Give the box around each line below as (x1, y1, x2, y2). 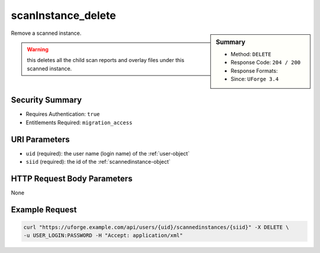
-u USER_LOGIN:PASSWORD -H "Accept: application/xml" (23, 232, 183, 239)
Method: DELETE (231, 50, 272, 57)
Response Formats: (231, 67, 278, 74)
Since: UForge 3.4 (231, 75, 279, 82)
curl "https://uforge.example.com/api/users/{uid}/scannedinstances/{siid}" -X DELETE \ (23, 224, 290, 231)
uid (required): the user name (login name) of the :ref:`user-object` (25, 150, 190, 157)
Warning (27, 46, 49, 53)
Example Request (11, 205, 77, 215)
